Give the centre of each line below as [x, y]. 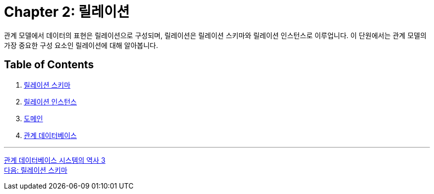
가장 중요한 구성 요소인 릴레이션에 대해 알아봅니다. [81, 45]
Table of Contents [49, 65]
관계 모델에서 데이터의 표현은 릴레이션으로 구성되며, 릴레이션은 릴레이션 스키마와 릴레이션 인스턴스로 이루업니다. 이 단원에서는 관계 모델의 [215, 35]
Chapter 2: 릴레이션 [67, 12]
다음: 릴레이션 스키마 [36, 170]
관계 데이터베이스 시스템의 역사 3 [55, 160]
